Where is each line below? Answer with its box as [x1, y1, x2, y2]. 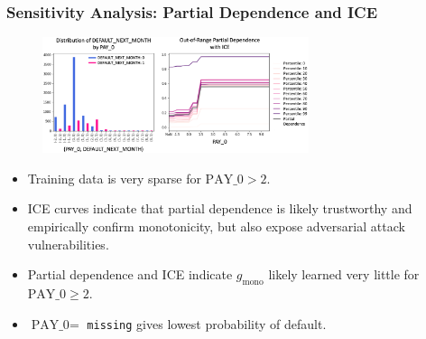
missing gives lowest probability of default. [87, 314, 327, 333]
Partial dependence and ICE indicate [27, 265, 233, 284]
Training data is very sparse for [27, 168, 201, 187]
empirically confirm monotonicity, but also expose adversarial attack [27, 216, 405, 235]
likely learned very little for [268, 265, 420, 284]
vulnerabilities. [27, 234, 109, 253]
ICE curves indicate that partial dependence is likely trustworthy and [27, 199, 412, 218]
